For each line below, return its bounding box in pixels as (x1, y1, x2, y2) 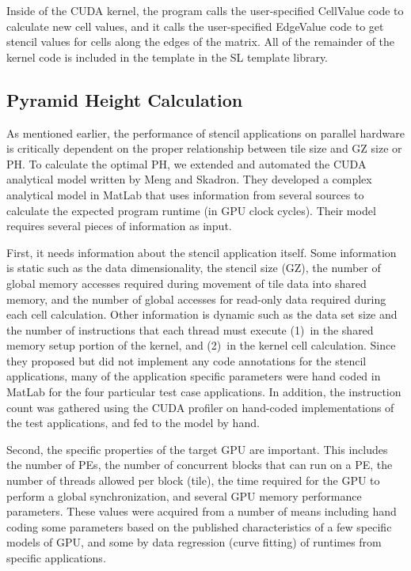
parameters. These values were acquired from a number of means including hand (6, 503, 397, 520)
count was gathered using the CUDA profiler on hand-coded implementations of (6, 399, 394, 415)
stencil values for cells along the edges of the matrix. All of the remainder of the (6, 33, 395, 50)
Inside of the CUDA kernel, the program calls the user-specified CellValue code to (6, 2, 404, 18)
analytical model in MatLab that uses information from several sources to (6, 186, 364, 202)
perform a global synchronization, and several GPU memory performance (6, 487, 362, 504)
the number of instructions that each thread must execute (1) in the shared (6, 321, 374, 338)
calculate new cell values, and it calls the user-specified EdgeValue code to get (6, 17, 384, 34)
